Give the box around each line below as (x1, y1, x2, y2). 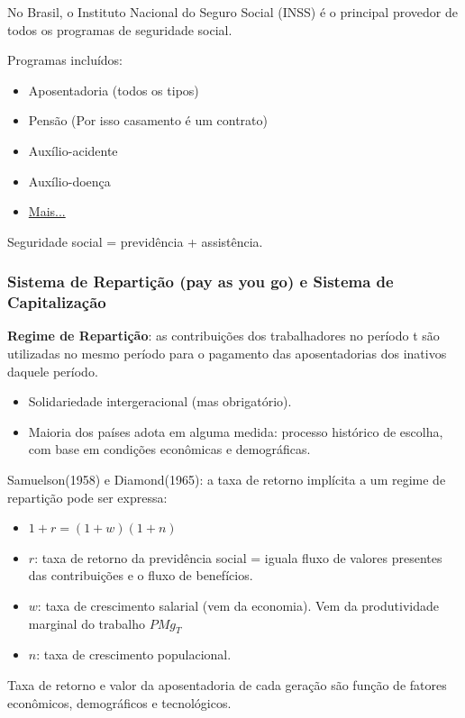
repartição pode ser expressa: (7, 487, 168, 506)
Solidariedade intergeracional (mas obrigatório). (28, 392, 292, 411)
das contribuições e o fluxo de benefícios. (28, 566, 253, 585)
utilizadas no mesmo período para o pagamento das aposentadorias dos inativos (7, 344, 447, 363)
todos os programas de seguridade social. (7, 20, 232, 39)
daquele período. (7, 361, 98, 380)
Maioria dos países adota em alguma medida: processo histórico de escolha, (28, 422, 443, 441)
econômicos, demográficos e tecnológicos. (7, 693, 232, 712)
